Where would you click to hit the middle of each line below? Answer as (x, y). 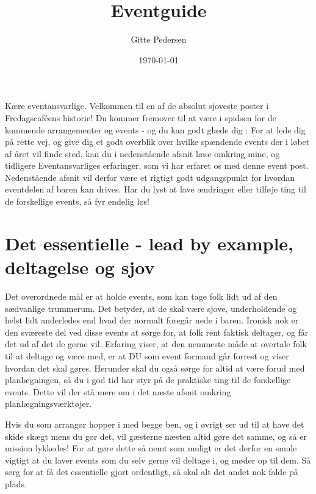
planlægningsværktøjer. (48, 404)
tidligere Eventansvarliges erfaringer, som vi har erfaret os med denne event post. (157, 165)
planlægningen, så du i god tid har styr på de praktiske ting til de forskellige (148, 380)
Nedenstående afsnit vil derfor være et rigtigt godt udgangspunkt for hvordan (150, 177)
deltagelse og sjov (80, 267)
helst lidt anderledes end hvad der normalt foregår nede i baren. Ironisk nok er (152, 320)
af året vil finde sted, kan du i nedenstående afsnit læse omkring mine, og (142, 153)
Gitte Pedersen (159, 39)
